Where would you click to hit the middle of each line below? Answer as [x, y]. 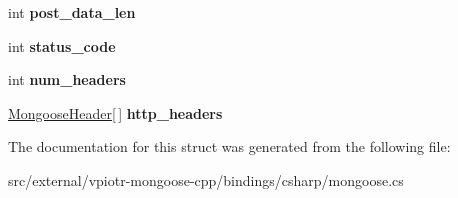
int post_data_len [72, 12]
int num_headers [67, 79]
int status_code [62, 45]
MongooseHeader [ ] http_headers [115, 112]
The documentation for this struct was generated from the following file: [229, 146]
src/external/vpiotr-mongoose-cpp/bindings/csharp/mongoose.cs [206, 179]
